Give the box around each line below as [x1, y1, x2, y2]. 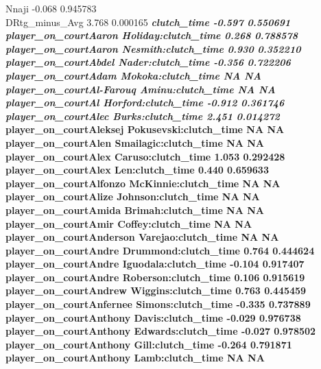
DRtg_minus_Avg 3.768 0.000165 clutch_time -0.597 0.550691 [5, 14, 291, 29]
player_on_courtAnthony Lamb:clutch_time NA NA [5, 350, 265, 365]
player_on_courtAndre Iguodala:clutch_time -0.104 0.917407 [5, 257, 305, 271]
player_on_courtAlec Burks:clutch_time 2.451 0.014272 [5, 108, 280, 123]
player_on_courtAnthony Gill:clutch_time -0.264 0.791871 [5, 337, 292, 351]
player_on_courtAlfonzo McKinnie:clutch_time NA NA [5, 176, 281, 190]
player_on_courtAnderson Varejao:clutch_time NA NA [5, 230, 279, 244]
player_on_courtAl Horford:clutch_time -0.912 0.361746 [5, 95, 285, 110]
